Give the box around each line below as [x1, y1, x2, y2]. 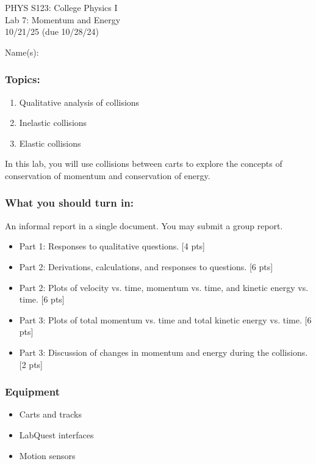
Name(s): [5, 45, 39, 58]
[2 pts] [19, 358, 43, 370]
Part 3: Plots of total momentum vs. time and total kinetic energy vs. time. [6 [19, 313, 312, 326]
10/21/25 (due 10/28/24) [5, 25, 99, 38]
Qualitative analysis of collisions [19, 95, 140, 108]
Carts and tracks [19, 408, 82, 421]
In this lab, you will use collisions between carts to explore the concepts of [5, 157, 282, 170]
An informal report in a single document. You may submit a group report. [5, 219, 283, 232]
